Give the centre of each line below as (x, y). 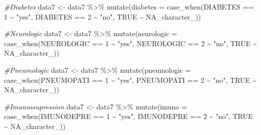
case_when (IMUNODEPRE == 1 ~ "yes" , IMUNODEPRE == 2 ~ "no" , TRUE (128, 116)
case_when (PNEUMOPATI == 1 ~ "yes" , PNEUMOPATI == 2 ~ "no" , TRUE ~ (130, 80)
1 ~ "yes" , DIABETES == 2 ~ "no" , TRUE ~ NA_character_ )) (103, 16)
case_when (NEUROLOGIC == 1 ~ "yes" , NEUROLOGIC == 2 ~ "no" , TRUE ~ (130, 43)
